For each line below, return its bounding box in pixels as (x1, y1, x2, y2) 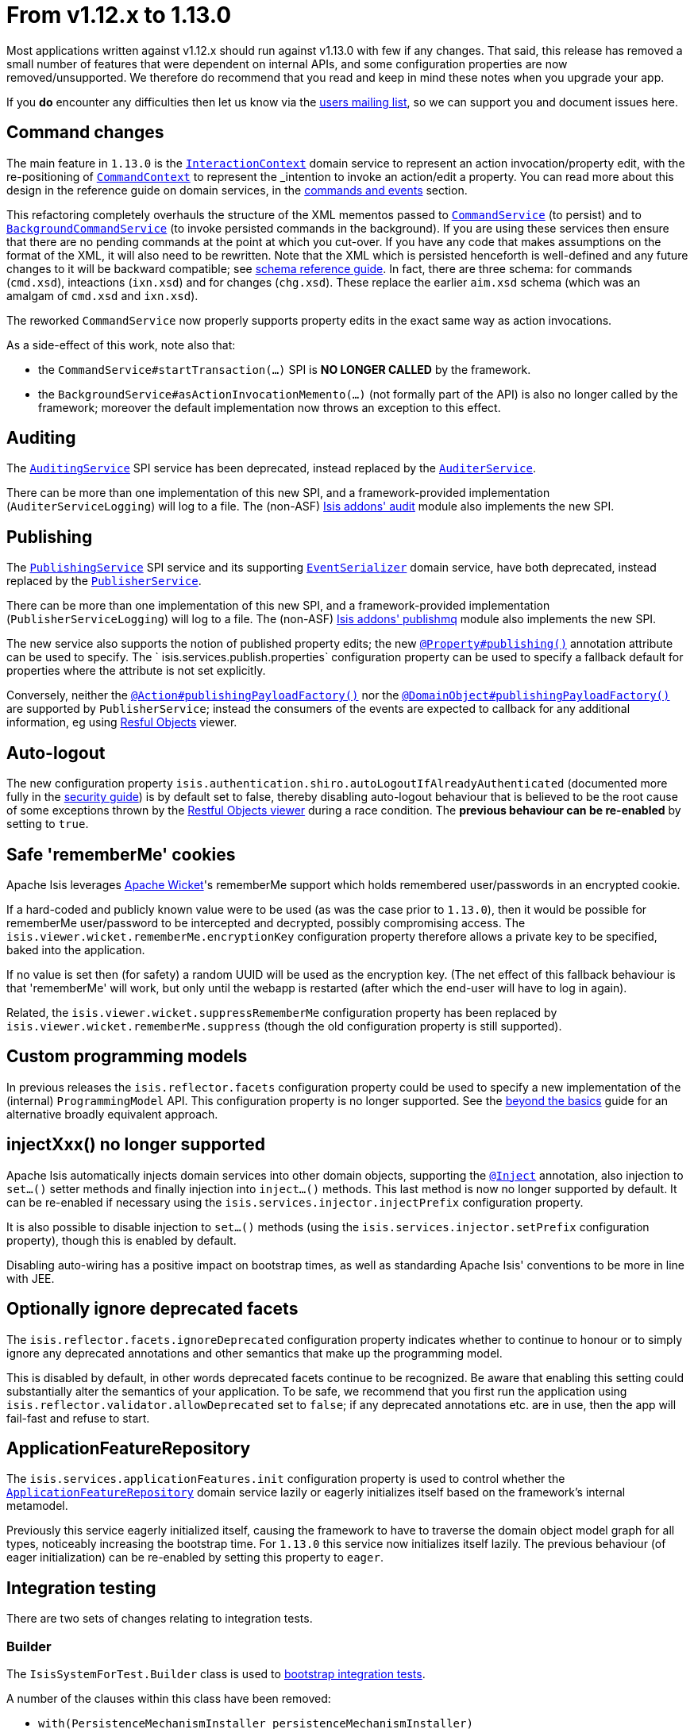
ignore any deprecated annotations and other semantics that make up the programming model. (6, 1346, 503, 1360)
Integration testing (6, 1577, 156, 1598)
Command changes (6, 122, 164, 143)
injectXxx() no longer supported (6, 1134, 265, 1155)
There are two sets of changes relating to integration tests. (6, 1612, 313, 1626)
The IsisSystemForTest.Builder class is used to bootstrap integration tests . (6, 1666, 426, 1681)
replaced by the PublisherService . (6, 574, 202, 588)
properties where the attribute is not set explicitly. (6, 664, 266, 678)
